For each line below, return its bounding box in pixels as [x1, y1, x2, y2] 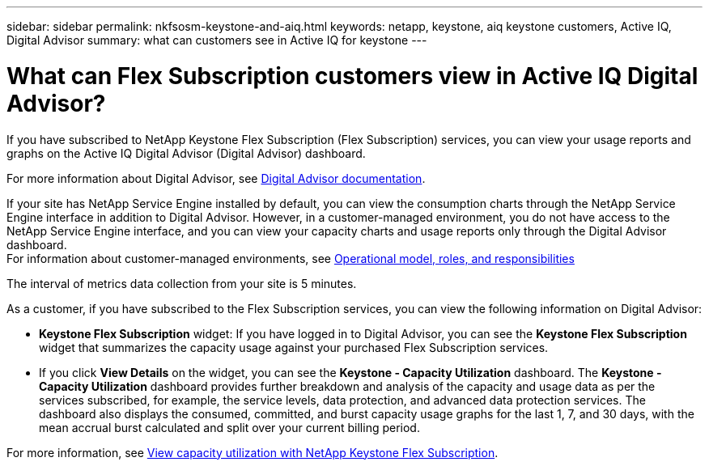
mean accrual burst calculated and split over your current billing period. [39, 420, 420, 434]
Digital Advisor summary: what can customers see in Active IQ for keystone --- [6, 33, 427, 47]
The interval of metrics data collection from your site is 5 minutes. [6, 276, 357, 290]
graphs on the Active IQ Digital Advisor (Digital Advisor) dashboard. [6, 146, 366, 160]
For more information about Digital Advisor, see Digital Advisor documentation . [6, 171, 426, 185]
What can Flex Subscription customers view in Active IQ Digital [6, 61, 698, 90]
